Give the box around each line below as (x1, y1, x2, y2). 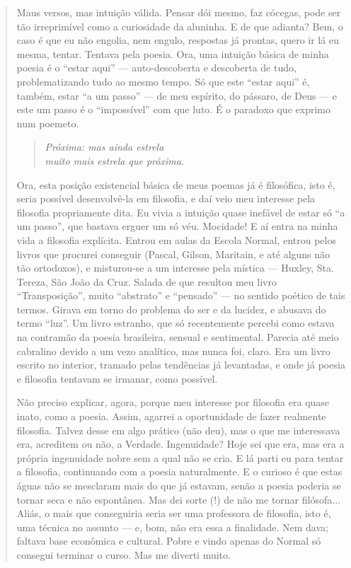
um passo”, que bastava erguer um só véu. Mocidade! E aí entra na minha (16, 219, 338, 233)
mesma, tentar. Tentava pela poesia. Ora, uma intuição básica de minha (16, 46, 329, 61)
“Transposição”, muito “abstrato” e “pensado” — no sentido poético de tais (16, 288, 345, 303)
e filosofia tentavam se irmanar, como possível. (16, 371, 218, 386)
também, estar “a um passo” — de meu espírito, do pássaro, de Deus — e (16, 88, 338, 103)
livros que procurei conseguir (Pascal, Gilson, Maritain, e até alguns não (16, 246, 330, 261)
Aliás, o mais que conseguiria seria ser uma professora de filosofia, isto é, (16, 506, 331, 521)
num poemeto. (16, 115, 79, 130)
